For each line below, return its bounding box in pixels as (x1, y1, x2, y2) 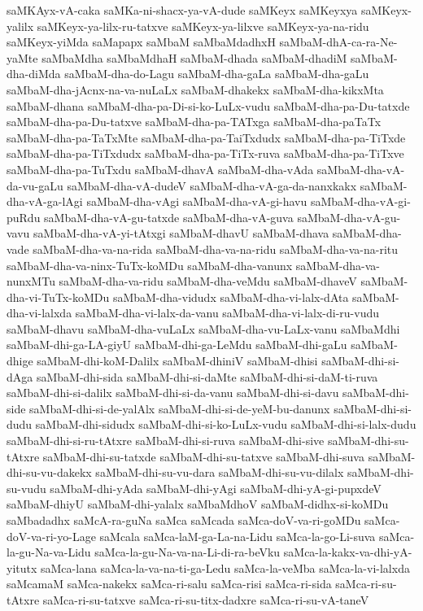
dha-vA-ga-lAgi (7, 193, 83, 210)
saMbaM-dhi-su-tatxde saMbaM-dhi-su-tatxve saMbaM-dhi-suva (42, 447, 364, 465)
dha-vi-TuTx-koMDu (7, 288, 110, 305)
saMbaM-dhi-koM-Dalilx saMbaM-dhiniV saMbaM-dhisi (37, 352, 318, 369)
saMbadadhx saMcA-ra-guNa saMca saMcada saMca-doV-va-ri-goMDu (7, 512, 361, 528)
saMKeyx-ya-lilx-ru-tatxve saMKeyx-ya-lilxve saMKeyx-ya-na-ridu (37, 17, 369, 34)
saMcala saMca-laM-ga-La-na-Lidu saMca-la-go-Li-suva (99, 527, 376, 544)
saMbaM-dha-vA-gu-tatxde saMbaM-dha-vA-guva (44, 208, 294, 225)
